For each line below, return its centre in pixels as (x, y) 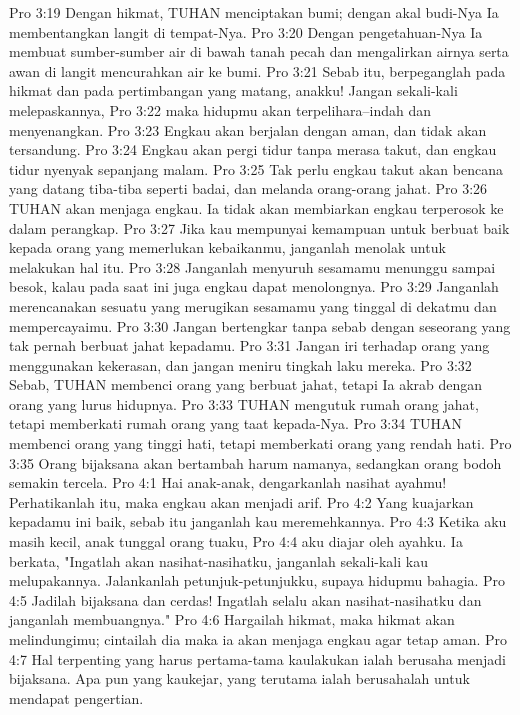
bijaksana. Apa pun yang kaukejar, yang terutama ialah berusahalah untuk (239, 678)
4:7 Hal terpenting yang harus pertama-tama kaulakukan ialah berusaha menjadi (257, 658)
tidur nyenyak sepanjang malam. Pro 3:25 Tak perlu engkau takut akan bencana (256, 168)
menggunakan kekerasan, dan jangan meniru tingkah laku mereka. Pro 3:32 (240, 364)
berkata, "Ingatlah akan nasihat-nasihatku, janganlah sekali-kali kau (218, 560)
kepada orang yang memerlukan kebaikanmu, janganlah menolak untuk (227, 247)
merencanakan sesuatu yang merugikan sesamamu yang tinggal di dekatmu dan (253, 305)
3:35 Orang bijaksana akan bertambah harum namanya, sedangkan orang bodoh (255, 462)
